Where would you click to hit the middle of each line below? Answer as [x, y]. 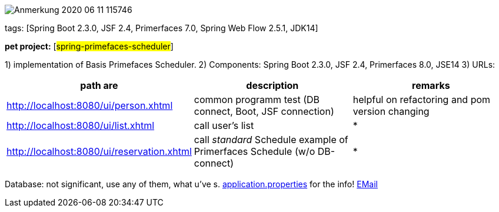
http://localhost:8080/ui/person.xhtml [90, 105]
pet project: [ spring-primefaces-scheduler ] [89, 46]
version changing [391, 111]
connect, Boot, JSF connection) [264, 111]
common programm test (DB [257, 100]
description [272, 85]
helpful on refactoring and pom [422, 100]
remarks [431, 85]
